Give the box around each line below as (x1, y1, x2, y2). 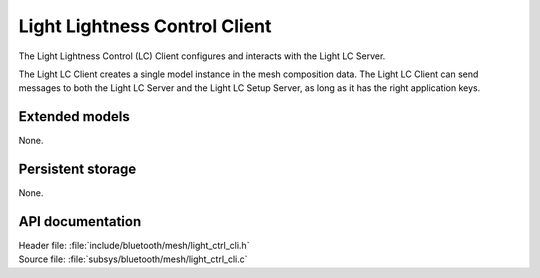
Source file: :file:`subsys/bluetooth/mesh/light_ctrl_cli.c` (18, 253, 248, 265)
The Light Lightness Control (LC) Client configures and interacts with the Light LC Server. (18, 50, 386, 62)
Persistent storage (18, 161, 137, 178)
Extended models (18, 108, 130, 125)
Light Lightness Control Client (18, 15, 272, 37)
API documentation (18, 213, 142, 230)
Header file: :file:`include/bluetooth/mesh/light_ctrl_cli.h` (18, 240, 250, 252)
